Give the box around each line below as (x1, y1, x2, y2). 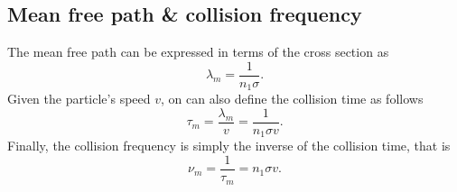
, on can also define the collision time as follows (161, 89, 424, 108)
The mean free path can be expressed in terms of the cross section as (7, 42, 389, 61)
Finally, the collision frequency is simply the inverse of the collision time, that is (7, 136, 451, 155)
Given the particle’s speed (7, 89, 151, 108)
